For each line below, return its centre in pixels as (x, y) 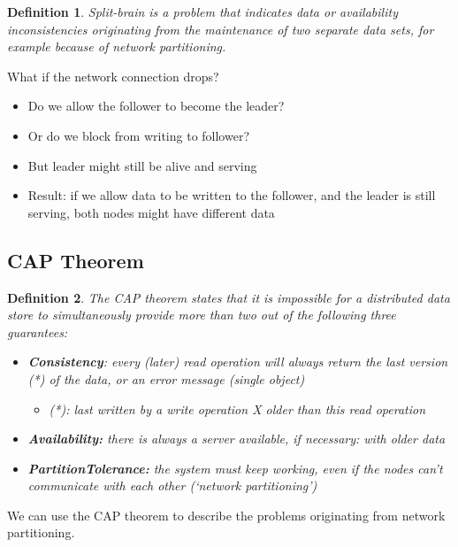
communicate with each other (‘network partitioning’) (172, 485)
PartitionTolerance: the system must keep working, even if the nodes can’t (235, 468)
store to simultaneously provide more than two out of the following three (202, 315)
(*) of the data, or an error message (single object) (166, 378)
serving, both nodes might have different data (151, 212)
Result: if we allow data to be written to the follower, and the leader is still (232, 195)
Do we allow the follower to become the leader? (156, 106)
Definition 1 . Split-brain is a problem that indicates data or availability (202, 12)
